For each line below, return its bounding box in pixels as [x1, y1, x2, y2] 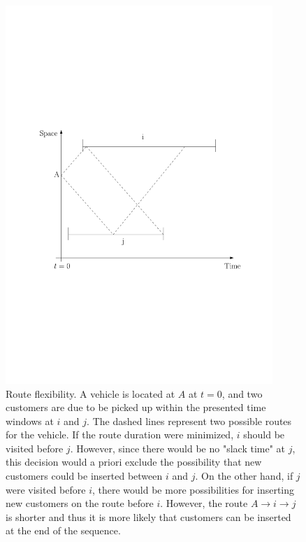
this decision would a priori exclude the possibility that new [6, 454, 262, 469]
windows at [6, 413, 54, 428]
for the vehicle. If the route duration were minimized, [6, 427, 234, 442]
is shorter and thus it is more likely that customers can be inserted [6, 509, 291, 524]
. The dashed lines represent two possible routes [87, 413, 292, 428]
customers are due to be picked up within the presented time [6, 400, 266, 415]
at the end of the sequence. [6, 523, 121, 538]
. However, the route [160, 496, 248, 510]
